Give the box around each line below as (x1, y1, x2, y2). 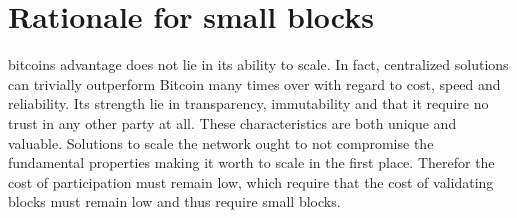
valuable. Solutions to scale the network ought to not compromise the (8, 132, 434, 153)
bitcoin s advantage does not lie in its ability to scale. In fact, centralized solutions (8, 54, 509, 75)
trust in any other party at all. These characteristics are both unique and (8, 112, 457, 133)
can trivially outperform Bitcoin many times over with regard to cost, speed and (8, 73, 501, 94)
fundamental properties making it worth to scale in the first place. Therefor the (8, 152, 495, 173)
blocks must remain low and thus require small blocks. (8, 191, 341, 212)
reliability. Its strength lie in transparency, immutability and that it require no (8, 93, 489, 114)
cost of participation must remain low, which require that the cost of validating (8, 171, 494, 192)
